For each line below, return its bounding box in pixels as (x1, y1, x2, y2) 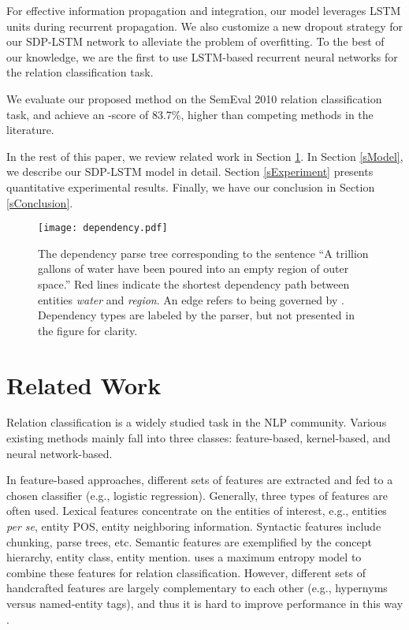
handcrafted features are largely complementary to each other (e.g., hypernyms (6, 580, 388, 596)
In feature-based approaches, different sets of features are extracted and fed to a (6, 472, 393, 488)
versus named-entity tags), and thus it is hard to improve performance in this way (6, 595, 403, 611)
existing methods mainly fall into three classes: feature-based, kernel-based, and (6, 430, 391, 446)
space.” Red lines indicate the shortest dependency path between (38, 275, 350, 292)
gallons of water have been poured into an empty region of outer (38, 260, 349, 277)
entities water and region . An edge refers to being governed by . (38, 291, 344, 308)
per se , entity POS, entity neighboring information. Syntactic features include (6, 518, 381, 535)
